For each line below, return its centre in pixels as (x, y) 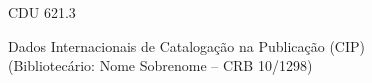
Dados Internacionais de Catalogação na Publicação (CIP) (186, 45)
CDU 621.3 (42, 12)
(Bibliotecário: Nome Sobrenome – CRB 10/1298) (160, 65)
